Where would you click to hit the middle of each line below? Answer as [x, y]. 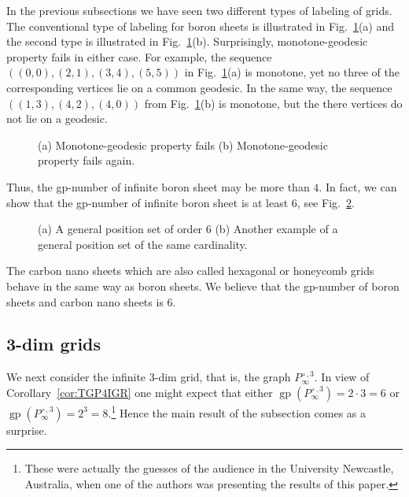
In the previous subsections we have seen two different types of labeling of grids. [199, 10]
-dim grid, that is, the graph [223, 377]
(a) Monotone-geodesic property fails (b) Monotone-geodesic [183, 145]
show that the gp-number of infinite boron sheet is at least [147, 202]
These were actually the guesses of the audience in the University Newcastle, [209, 468]
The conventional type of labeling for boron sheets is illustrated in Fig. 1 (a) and [200, 26]
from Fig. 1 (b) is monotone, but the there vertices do [273, 103]
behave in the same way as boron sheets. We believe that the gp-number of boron [203, 286]
